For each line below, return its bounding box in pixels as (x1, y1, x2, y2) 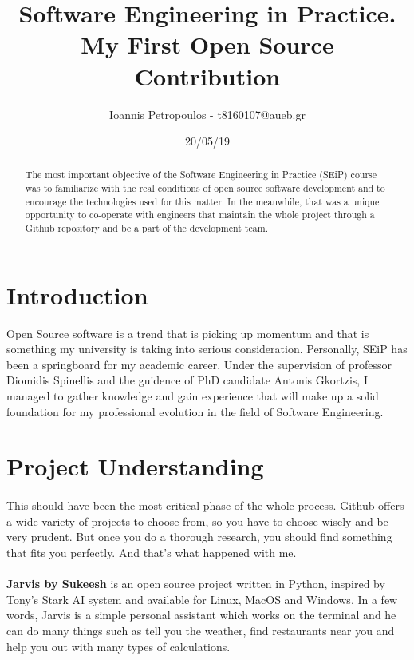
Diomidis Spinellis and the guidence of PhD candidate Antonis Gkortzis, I (6, 372, 368, 388)
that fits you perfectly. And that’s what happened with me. (6, 544, 297, 561)
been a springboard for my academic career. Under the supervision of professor (6, 356, 392, 372)
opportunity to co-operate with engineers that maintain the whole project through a (25, 208, 375, 221)
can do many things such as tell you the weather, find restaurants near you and (6, 622, 395, 638)
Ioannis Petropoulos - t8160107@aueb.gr (109, 105, 306, 122)
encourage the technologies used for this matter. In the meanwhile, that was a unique (25, 194, 380, 208)
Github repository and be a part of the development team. (25, 221, 268, 235)
